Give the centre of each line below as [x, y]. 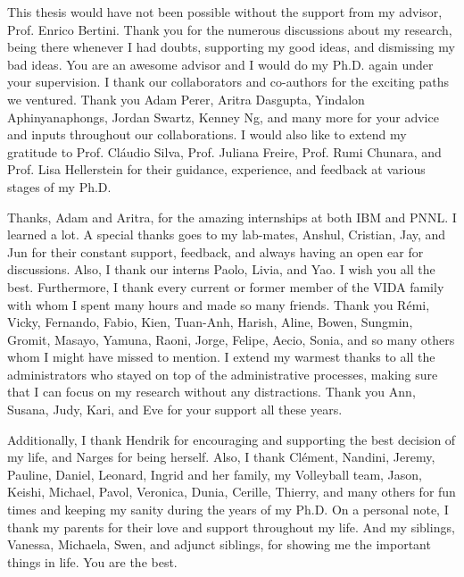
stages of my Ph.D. [59, 186]
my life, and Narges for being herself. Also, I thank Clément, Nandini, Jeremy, [221, 457]
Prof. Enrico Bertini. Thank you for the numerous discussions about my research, [230, 29]
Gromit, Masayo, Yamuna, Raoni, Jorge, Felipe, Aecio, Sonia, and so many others [231, 339]
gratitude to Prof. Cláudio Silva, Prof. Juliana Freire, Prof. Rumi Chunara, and [224, 151]
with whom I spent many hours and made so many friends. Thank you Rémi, [219, 304]
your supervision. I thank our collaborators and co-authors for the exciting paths [228, 82]
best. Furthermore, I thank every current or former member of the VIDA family [226, 286]
